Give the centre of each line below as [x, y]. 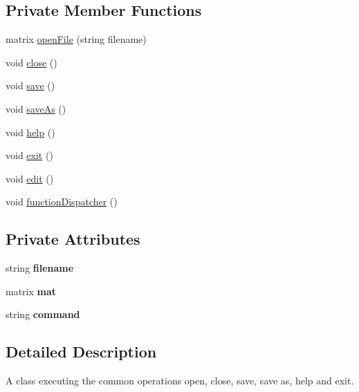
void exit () [29, 155]
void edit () [30, 178]
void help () [30, 132]
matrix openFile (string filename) [76, 39]
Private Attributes [73, 239]
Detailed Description [81, 352]
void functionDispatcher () [62, 202]
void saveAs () [36, 108]
